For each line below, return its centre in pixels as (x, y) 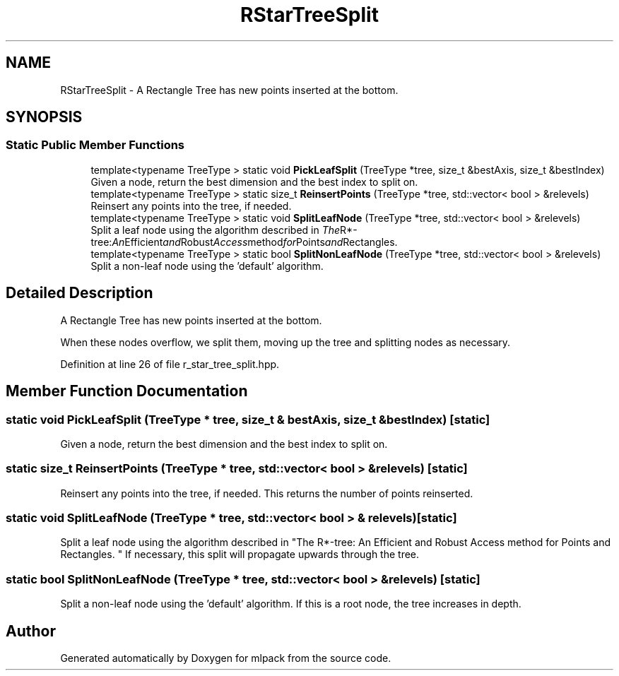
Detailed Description (79, 293)
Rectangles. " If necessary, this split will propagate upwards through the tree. (240, 555)
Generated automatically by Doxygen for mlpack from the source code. (226, 658)
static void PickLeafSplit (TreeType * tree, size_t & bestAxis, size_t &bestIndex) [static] (248, 419)
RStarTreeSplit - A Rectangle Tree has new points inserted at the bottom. (229, 90)
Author (31, 631)
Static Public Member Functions (95, 145)
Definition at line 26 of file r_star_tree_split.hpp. (170, 364)
